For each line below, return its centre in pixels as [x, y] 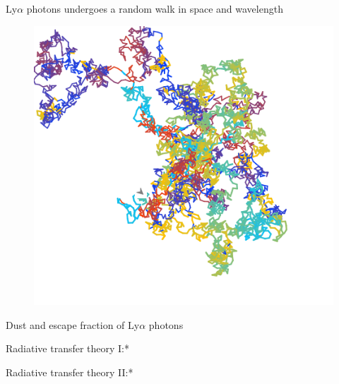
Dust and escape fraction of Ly [73, 324]
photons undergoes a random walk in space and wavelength [155, 8]
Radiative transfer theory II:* [70, 372]
